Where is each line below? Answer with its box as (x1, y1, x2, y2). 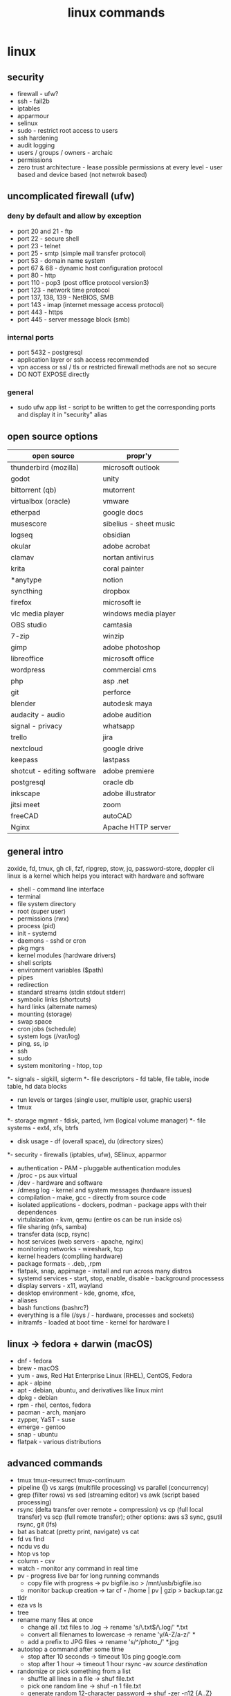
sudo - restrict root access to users (17, 127, 118, 134)
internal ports (7, 332, 54, 342)
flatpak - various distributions (17, 1437, 102, 1446)
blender (10, 699, 36, 708)
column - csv (17, 1556, 55, 1565)
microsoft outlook (102, 463, 160, 472)
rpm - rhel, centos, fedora (17, 1401, 91, 1409)
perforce (102, 688, 131, 697)
